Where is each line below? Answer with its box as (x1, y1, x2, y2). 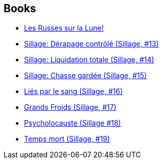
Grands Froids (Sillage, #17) (24, 103, 117, 112)
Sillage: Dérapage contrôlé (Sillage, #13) (24, 39, 159, 49)
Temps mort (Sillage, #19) (24, 134, 110, 144)
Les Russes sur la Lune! (24, 24, 104, 33)
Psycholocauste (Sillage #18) (24, 119, 121, 128)
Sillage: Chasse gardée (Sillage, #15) (24, 71, 147, 80)
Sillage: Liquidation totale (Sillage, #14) (24, 55, 154, 64)
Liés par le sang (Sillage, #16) (24, 87, 123, 96)
